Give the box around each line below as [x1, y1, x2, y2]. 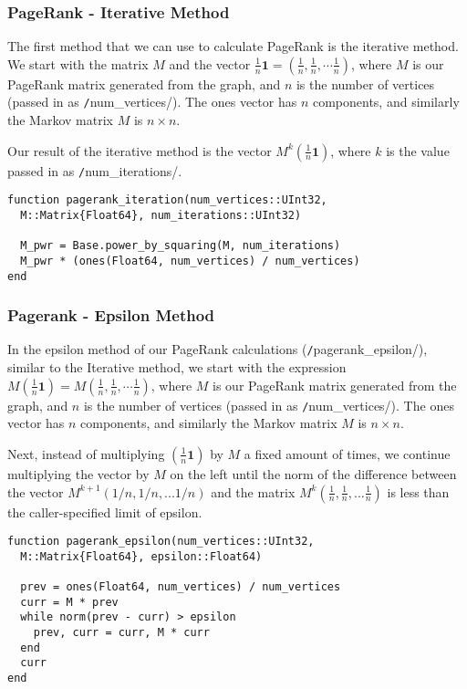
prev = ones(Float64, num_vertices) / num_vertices [20, 580, 341, 594]
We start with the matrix [7, 54, 149, 73]
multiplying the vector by [7, 464, 150, 483]
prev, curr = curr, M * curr [33, 626, 210, 640]
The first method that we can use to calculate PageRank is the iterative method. [7, 37, 459, 56]
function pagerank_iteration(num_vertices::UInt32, [7, 193, 327, 207]
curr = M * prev [20, 595, 119, 609]
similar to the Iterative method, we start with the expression [7, 358, 347, 377]
